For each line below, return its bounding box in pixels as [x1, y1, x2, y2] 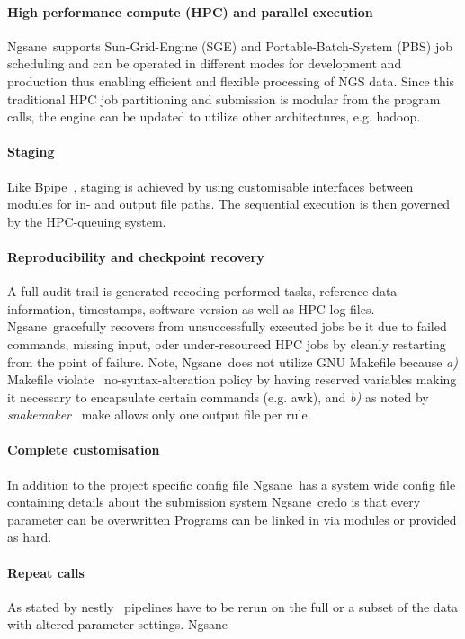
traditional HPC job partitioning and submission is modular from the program [7, 89, 441, 108]
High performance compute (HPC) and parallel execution [7, 2, 373, 21]
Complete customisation [7, 440, 160, 459]
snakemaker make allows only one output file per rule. [7, 405, 311, 424]
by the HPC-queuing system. [7, 211, 166, 230]
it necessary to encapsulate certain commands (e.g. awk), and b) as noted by [7, 387, 429, 406]
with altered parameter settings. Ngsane [7, 615, 228, 634]
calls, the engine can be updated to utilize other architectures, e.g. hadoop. [7, 107, 421, 126]
